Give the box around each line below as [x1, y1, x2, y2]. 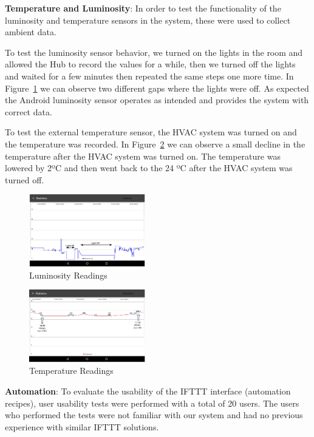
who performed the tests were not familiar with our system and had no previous [5, 408, 303, 421]
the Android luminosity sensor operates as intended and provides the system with [5, 93, 309, 106]
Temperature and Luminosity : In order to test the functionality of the [5, 2, 281, 14]
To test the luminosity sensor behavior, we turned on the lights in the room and [5, 46, 303, 58]
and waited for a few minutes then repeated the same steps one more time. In [5, 69, 294, 82]
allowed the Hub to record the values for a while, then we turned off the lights [5, 58, 296, 70]
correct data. [5, 105, 52, 118]
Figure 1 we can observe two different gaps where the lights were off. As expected [5, 81, 309, 94]
